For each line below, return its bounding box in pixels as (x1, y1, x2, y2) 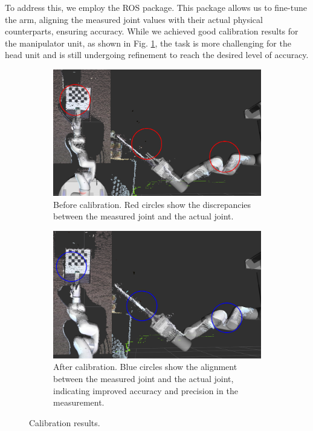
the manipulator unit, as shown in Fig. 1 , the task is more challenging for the (5, 36, 291, 49)
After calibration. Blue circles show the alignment (53, 360, 237, 373)
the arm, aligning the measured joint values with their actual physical (5, 13, 263, 25)
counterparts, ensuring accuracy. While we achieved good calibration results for (5, 25, 298, 37)
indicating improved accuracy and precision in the (53, 384, 238, 397)
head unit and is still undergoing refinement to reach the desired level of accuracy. (5, 48, 309, 61)
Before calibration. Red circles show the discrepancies (53, 198, 251, 210)
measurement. (53, 396, 105, 409)
